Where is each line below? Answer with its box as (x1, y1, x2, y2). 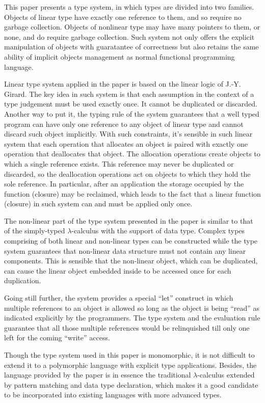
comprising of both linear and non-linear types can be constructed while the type (4, 235, 258, 246)
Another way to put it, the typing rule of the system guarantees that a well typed (4, 108, 259, 119)
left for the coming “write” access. (4, 332, 110, 343)
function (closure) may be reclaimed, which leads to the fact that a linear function (4, 188, 261, 199)
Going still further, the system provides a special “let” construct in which (4, 292, 233, 303)
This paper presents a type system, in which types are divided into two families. (4, 2, 254, 12)
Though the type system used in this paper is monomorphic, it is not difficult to (4, 350, 255, 360)
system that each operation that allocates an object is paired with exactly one (4, 138, 248, 149)
